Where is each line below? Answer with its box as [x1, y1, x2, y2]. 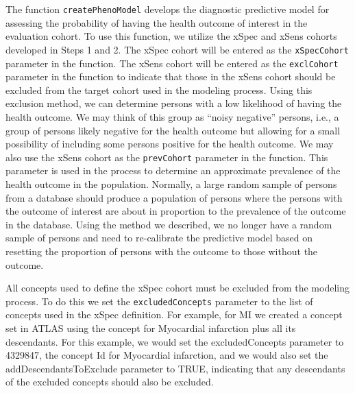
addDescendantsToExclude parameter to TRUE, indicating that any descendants [5, 361, 345, 375]
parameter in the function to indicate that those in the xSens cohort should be [5, 69, 336, 84]
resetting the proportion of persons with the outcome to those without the [5, 243, 318, 258]
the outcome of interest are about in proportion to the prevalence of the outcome [5, 204, 346, 218]
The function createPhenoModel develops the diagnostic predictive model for [5, 2, 330, 16]
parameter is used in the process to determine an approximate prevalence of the [5, 163, 341, 178]
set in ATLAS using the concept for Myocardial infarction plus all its [5, 320, 296, 335]
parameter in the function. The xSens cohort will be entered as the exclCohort [5, 56, 339, 70]
